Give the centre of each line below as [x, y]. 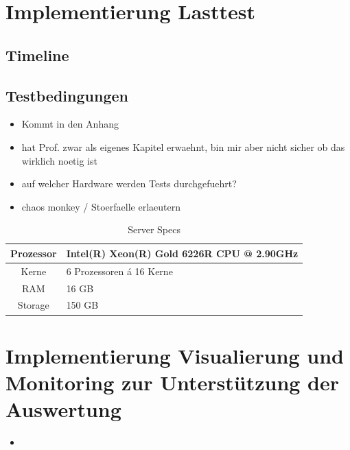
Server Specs [154, 229]
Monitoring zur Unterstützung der [173, 382]
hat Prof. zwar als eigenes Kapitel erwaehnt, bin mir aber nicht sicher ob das [183, 146]
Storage [33, 305]
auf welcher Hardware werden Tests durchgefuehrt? [129, 183]
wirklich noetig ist [59, 160]
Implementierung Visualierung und [175, 355]
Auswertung [63, 409]
